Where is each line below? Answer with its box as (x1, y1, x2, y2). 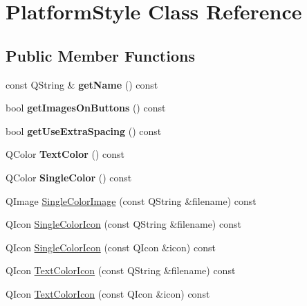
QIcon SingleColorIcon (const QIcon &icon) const (6, 240, 216, 254)
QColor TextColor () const (6, 147, 125, 161)
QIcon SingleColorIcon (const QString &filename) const (6, 217, 241, 231)
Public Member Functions (6, 44, 195, 66)
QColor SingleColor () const (6, 170, 132, 184)
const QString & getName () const (6, 77, 158, 91)
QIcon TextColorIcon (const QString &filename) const (6, 263, 236, 278)
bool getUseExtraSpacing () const (6, 123, 162, 138)
